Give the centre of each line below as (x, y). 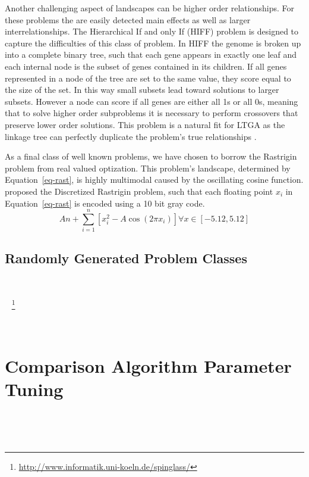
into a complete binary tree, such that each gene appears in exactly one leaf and (151, 54)
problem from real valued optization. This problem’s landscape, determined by (148, 168)
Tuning (34, 389)
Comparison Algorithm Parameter (148, 366)
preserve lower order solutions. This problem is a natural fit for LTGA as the (145, 124)
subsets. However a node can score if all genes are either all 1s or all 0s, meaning (152, 101)
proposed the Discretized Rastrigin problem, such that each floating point (139, 191)
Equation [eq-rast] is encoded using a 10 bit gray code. (105, 203)
